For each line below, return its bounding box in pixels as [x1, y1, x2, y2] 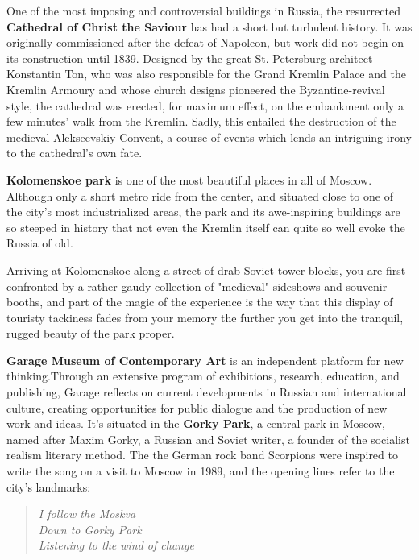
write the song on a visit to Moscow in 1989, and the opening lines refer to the [6, 463, 395, 479]
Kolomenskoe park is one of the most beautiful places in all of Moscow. [6, 171, 372, 188]
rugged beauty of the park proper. [6, 325, 175, 342]
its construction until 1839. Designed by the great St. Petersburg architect [6, 49, 373, 66]
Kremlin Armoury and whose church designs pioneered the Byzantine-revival [6, 81, 385, 97]
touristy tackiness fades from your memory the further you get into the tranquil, [6, 309, 404, 326]
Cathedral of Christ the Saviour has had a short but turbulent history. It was [6, 18, 413, 35]
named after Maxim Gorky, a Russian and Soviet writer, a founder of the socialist [6, 430, 410, 447]
